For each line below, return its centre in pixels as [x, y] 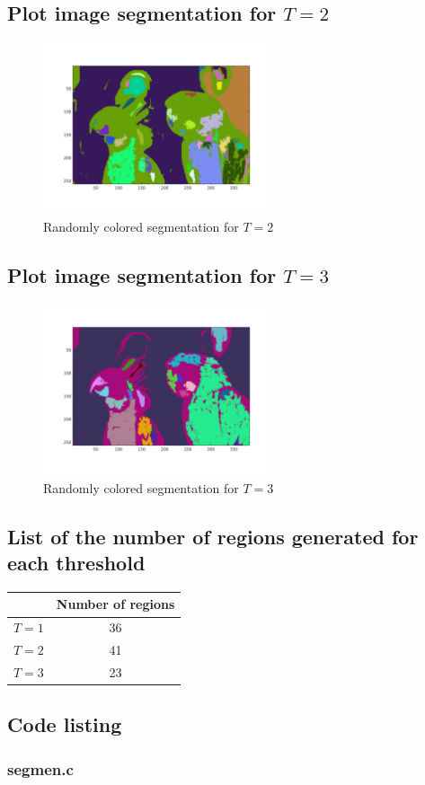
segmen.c [40, 768]
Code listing [65, 724]
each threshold [76, 563]
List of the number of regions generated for [213, 536]
